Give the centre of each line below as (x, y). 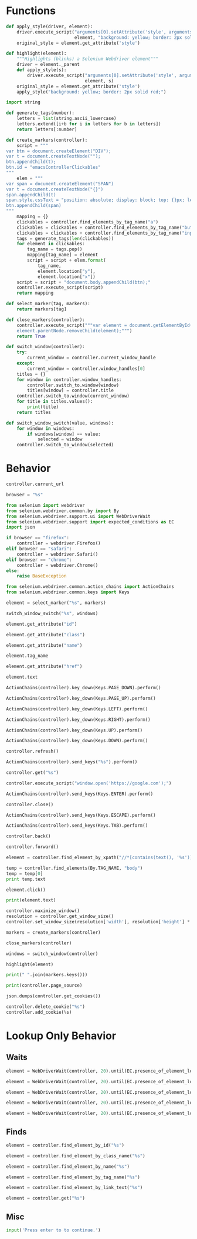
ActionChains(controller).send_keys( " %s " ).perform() (72, 762)
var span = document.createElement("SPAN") (60, 183)
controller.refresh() (33, 752)
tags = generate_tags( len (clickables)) (65, 238)
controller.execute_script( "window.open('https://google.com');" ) (89, 783)
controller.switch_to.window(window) (73, 385)
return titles (34, 412)
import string (23, 102)
